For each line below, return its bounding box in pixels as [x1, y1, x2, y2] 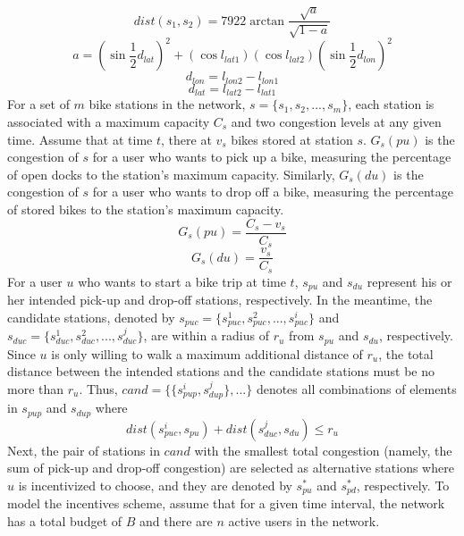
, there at [161, 130, 212, 148]
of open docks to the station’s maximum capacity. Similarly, [7, 164, 335, 183]
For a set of [7, 95, 70, 113]
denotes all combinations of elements [256, 379, 457, 398]
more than [7, 379, 64, 398]
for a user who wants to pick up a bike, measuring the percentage [92, 147, 451, 166]
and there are [139, 511, 213, 530]
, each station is [348, 95, 434, 113]
